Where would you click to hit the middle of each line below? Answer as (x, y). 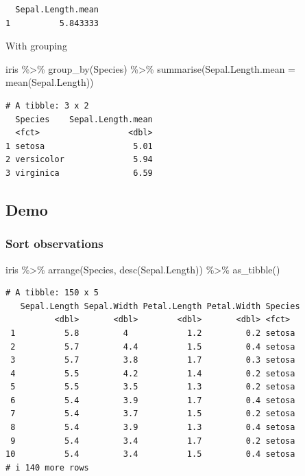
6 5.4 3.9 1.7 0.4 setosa (153, 400)
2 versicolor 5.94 (79, 160)
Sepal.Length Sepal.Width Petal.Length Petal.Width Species (160, 306)
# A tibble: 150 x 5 (52, 293)
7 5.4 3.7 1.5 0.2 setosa (153, 414)
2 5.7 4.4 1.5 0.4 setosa (153, 347)
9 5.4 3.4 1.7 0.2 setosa (153, 441)
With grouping (36, 46)
